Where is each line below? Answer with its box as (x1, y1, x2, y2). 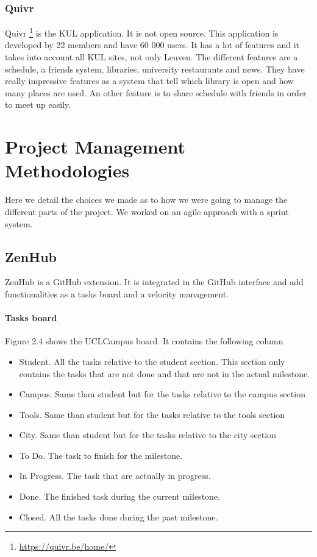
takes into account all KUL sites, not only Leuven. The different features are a (5, 51, 298, 63)
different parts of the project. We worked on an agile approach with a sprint (5, 205, 289, 218)
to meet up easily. (5, 98, 71, 111)
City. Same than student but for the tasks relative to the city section (19, 428, 276, 441)
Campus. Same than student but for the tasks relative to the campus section (19, 388, 305, 400)
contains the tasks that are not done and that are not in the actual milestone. (19, 367, 310, 380)
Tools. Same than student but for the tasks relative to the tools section (19, 408, 285, 420)
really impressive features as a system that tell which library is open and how (5, 74, 294, 87)
